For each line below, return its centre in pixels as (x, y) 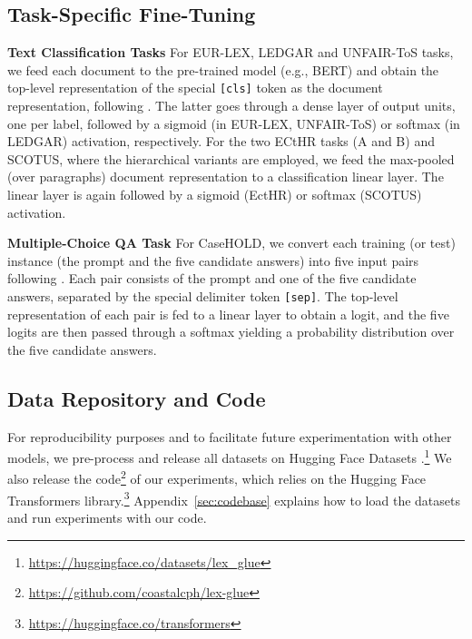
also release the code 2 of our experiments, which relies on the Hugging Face (217, 477)
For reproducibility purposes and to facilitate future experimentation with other (230, 436)
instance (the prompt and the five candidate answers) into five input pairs (213, 260)
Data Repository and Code (137, 398)
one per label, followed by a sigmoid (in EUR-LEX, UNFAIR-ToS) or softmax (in (234, 123)
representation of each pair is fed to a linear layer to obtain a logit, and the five (228, 314)
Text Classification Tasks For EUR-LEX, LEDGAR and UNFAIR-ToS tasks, (231, 52)
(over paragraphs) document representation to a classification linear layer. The (226, 177)
